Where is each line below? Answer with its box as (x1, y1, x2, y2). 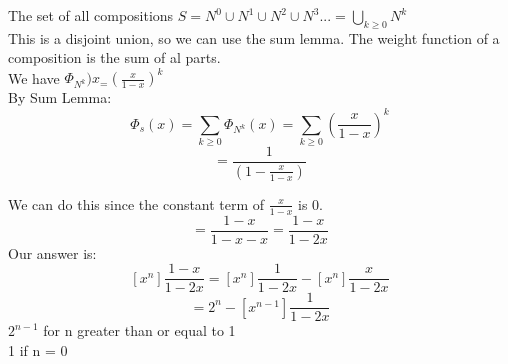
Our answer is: (8, 242, 97, 263)
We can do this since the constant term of (8, 193, 265, 214)
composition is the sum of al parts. (8, 47, 221, 68)
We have (8, 67, 60, 88)
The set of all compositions (8, 5, 174, 25)
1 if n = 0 (8, 340, 68, 361)
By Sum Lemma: (8, 87, 112, 108)
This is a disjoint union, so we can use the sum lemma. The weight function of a (8, 27, 500, 48)
